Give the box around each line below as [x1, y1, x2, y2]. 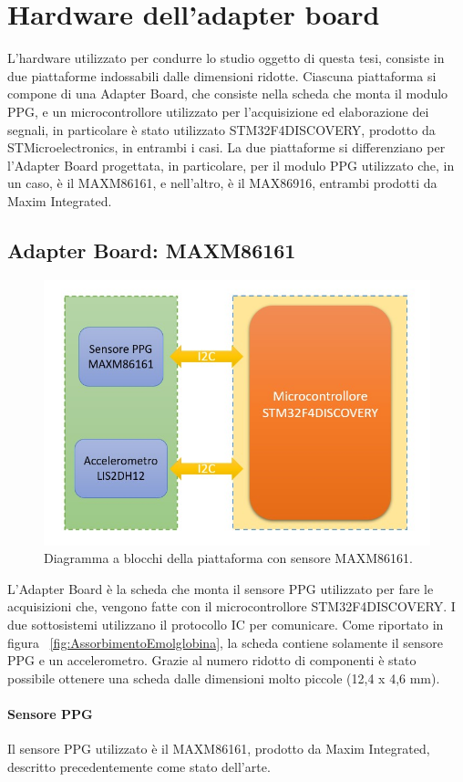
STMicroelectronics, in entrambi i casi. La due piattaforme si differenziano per [7, 138, 446, 157]
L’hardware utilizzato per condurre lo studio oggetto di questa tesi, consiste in [7, 48, 445, 68]
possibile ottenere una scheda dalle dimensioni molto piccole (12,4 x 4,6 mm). [7, 668, 440, 687]
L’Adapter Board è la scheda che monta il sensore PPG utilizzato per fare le [7, 579, 434, 598]
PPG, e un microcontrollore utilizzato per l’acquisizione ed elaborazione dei [7, 101, 429, 120]
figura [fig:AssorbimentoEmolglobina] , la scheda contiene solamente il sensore [7, 632, 443, 652]
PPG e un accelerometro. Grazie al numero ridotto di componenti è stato [7, 651, 417, 670]
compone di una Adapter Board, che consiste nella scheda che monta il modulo [7, 84, 448, 103]
